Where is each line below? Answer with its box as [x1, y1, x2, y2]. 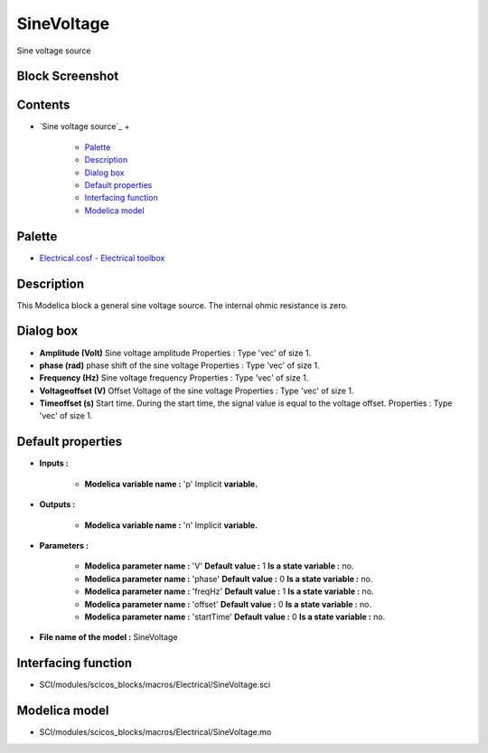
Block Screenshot [16, 69, 119, 84]
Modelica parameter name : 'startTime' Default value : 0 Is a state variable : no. [84, 611, 386, 622]
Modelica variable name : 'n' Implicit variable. [84, 520, 258, 531]
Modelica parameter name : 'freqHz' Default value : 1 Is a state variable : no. [84, 586, 374, 597]
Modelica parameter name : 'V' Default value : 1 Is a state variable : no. [84, 560, 354, 571]
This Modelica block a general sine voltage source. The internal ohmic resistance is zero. [16, 299, 349, 311]
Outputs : [39, 499, 76, 510]
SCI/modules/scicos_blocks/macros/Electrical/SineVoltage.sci [39, 679, 271, 691]
